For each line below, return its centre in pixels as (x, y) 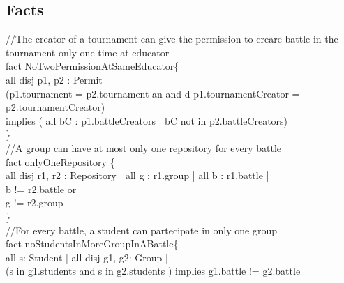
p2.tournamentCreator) (55, 107)
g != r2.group (35, 202)
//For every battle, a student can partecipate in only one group (141, 230)
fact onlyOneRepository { (60, 161)
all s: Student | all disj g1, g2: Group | (87, 257)
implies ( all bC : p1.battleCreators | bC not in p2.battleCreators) (147, 120)
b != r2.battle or (41, 189)
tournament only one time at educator (88, 52)
